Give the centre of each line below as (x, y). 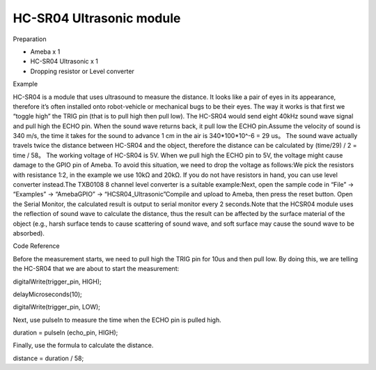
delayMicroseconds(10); (48, 294)
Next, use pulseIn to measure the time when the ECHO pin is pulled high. (117, 320)
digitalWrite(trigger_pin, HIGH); (57, 282)
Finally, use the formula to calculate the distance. (83, 346)
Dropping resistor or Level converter (83, 71)
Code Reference (36, 246)
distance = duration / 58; (48, 358)
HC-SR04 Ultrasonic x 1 (64, 61)
